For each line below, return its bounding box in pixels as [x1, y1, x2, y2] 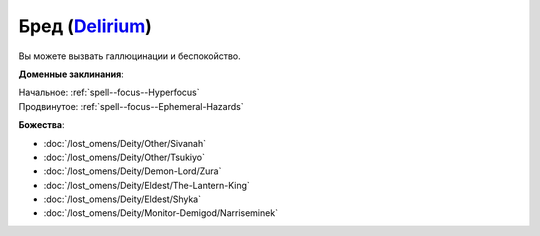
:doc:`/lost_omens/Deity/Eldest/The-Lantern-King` [43, 179, 250, 191]
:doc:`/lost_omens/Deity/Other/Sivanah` [43, 137, 207, 149]
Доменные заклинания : [18, 68, 124, 80]
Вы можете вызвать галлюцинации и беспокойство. [18, 50, 242, 62]
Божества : [18, 119, 65, 131]
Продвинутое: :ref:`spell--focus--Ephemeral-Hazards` [18, 100, 244, 112]
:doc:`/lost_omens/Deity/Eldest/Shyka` [43, 193, 202, 205]
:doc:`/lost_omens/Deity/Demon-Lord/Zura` [43, 165, 222, 177]
